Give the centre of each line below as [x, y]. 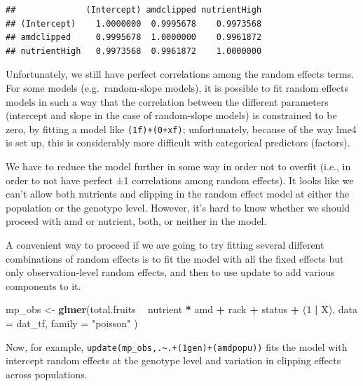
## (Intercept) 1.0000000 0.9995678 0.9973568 [134, 23]
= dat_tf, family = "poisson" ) [72, 323]
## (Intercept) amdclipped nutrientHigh [134, 10]
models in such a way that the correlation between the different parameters [167, 101]
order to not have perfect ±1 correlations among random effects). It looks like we [180, 180]
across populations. [47, 374]
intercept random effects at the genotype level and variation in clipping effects [173, 360]
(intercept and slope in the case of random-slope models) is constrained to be [171, 115]
